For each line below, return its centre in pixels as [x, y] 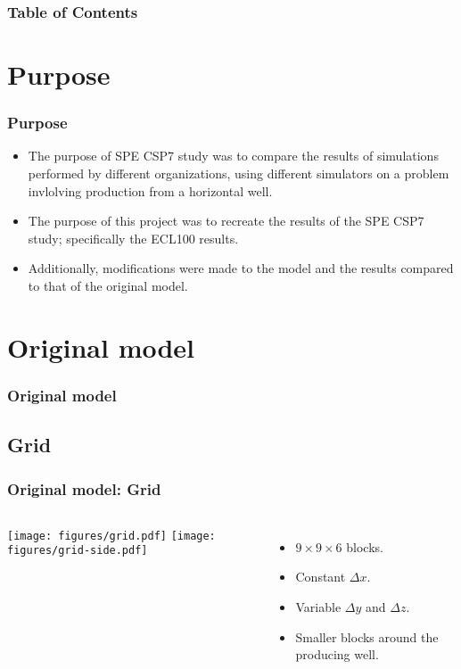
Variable [318, 607]
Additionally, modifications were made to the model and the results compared [241, 268]
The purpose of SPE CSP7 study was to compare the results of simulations [233, 156]
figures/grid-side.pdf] [78, 551]
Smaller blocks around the [367, 636]
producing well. [337, 654]
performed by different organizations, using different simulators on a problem [239, 173]
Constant [321, 577]
